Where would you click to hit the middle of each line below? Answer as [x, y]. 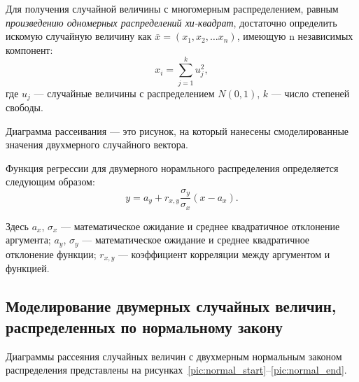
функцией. [28, 268]
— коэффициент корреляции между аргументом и [224, 254]
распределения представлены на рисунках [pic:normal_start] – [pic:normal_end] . [176, 370]
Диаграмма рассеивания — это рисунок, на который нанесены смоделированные [177, 130]
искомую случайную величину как [79, 36]
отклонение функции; [51, 254]
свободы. [24, 107]
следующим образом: [50, 182]
